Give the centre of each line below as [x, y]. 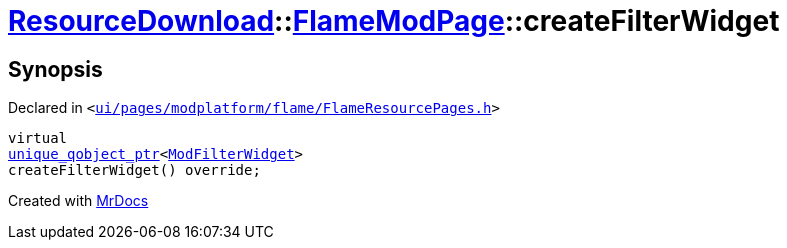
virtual [38, 138]
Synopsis [55, 69]
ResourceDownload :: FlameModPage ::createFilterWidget [394, 21]
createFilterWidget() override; [134, 170]
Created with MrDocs [78, 201]
